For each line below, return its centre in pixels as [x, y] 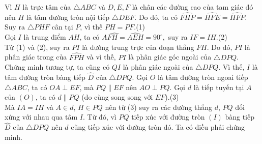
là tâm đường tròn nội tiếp [68, 17]
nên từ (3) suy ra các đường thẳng [159, 107]
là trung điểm [45, 37]
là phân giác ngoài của [158, 67]
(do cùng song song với [117, 97]
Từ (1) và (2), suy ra [37, 47]
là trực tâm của [47, 7]
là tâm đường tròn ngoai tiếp [203, 77]
